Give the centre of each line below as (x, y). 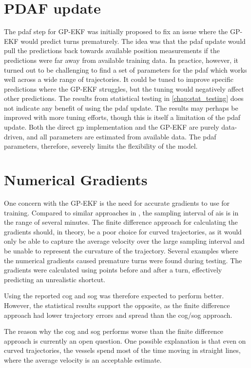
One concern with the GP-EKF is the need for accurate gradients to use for (117, 203)
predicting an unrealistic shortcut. (55, 279)
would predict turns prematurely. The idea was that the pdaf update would (133, 41)
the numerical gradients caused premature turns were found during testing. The (123, 260)
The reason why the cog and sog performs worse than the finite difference (114, 331)
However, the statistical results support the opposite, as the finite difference (117, 305)
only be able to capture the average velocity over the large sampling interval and (124, 241)
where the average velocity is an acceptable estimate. (83, 359)
